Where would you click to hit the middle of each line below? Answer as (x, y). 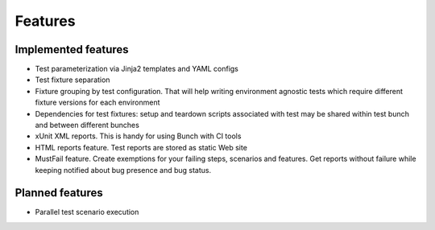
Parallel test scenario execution (87, 212)
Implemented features (72, 49)
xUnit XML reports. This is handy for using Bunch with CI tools (138, 136)
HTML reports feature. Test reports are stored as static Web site (141, 147)
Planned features (59, 193)
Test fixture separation (72, 80)
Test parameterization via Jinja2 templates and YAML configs (137, 69)
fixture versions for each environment (97, 103)
